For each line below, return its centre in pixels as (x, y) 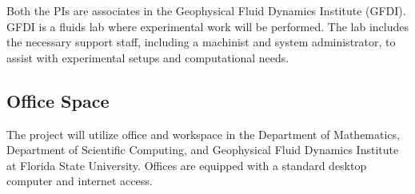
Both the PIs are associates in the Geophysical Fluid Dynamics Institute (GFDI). (206, 10)
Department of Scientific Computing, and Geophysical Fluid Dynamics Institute (203, 150)
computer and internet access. (80, 181)
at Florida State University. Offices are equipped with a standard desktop (187, 165)
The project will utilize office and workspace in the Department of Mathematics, (203, 134)
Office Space (58, 100)
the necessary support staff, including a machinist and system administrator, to (201, 42)
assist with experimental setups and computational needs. (148, 57)
